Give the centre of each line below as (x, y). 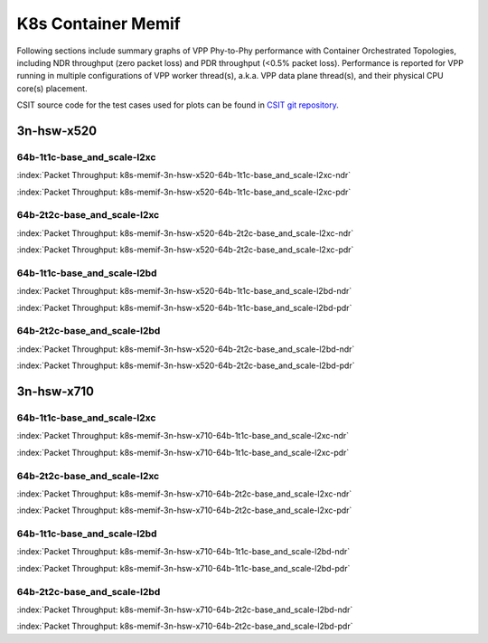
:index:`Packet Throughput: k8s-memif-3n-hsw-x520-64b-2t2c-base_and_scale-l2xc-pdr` (185, 250)
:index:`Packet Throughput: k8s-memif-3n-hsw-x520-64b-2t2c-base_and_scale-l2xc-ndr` (185, 233)
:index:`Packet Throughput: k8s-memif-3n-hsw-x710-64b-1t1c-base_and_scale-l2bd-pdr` (183, 568)
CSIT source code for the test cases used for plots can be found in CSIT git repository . (178, 105)
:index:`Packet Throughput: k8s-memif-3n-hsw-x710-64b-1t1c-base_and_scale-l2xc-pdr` (183, 452)
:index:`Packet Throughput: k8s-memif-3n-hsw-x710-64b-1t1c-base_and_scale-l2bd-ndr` (183, 552)
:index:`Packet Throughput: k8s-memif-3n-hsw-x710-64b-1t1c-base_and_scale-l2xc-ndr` (183, 436)
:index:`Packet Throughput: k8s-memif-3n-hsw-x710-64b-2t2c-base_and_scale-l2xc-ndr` (184, 494)
